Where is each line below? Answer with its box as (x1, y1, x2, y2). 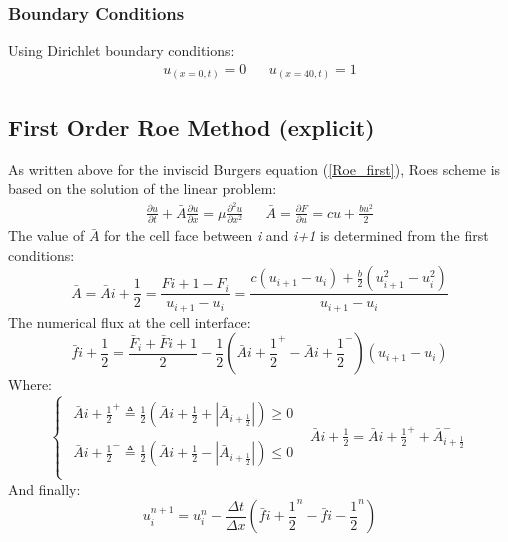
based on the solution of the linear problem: (8, 178, 277, 199)
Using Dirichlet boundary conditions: (8, 40, 235, 61)
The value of (8, 225, 85, 246)
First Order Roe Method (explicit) (8, 111, 375, 142)
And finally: (8, 478, 81, 499)
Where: (8, 374, 52, 395)
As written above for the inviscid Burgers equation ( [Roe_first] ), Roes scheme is (8, 158, 501, 179)
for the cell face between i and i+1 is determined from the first (104, 225, 489, 246)
